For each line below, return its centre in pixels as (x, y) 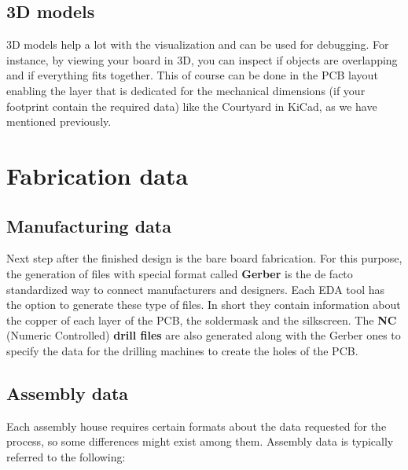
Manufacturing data (89, 225)
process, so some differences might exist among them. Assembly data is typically (200, 441)
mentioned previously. (59, 121)
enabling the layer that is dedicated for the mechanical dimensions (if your (186, 90)
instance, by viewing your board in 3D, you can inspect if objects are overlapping (202, 59)
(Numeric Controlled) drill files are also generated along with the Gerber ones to (204, 335)
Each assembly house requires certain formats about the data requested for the (197, 426)
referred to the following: (66, 456)
